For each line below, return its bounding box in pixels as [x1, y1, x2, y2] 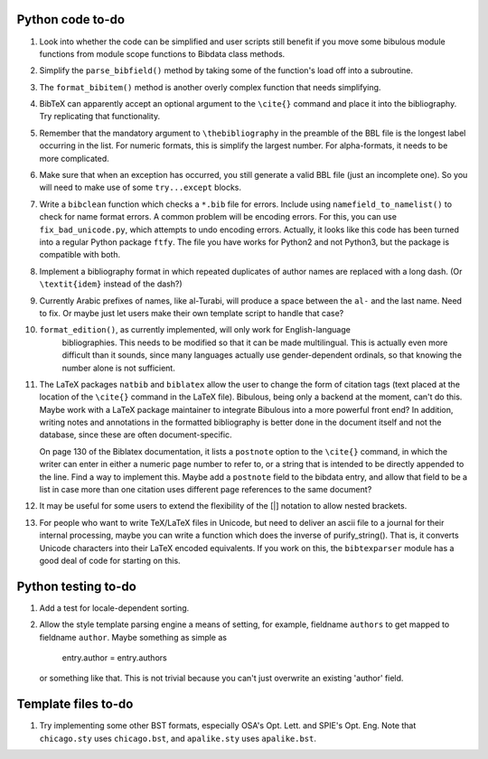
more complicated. [39, 153, 110, 164]
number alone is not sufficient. [61, 362, 175, 373]
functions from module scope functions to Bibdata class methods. [39, 48, 286, 59]
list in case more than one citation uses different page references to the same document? [39, 484, 372, 495]
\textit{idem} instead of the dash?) [39, 278, 183, 289]
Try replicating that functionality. [39, 111, 161, 122]
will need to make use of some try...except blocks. [39, 182, 242, 193]
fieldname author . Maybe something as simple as [39, 632, 228, 642]
